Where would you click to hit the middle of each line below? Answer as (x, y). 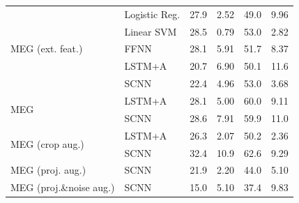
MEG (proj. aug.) (48, 170)
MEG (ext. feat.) (47, 48)
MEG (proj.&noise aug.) (63, 187)
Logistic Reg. (152, 14)
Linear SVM (151, 31)
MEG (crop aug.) (47, 144)
